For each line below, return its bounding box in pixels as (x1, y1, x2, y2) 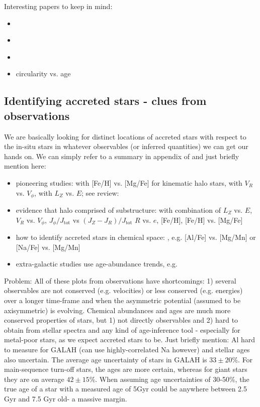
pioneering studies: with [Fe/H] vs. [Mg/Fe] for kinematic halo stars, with (16, 177, 242, 188)
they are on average (4, 373, 64, 384)
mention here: (4, 161, 46, 171)
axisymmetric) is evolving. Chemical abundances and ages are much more (4, 305, 231, 315)
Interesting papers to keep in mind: (4, 1, 113, 11)
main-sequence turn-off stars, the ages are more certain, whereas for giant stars (4, 364, 247, 374)
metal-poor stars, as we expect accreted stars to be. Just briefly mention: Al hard (4, 334, 255, 345)
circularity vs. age (16, 68, 71, 79)
